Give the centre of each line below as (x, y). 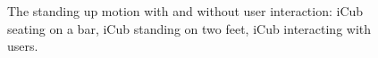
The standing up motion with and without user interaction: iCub (185, 11)
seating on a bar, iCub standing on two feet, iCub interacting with (189, 28)
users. (23, 46)
